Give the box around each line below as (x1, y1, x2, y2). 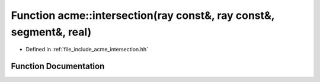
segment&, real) (11, 25, 92, 38)
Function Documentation (11, 61, 105, 71)
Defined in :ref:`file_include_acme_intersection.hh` (25, 46, 148, 53)
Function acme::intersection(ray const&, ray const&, (11, 9, 275, 22)
